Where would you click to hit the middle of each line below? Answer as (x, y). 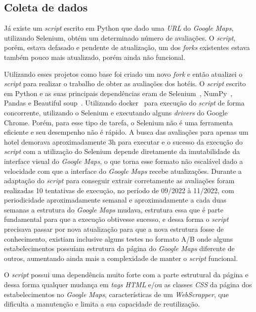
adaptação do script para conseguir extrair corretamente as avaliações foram (119, 181)
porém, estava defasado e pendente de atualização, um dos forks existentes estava (127, 47)
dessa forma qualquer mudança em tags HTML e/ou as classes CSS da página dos (128, 285)
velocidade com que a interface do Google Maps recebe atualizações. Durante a (123, 171)
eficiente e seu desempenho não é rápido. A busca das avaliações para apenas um (126, 132)
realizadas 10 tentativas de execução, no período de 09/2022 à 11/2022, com (119, 190)
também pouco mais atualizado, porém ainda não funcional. (95, 57)
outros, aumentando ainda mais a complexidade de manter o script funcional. (121, 258)
